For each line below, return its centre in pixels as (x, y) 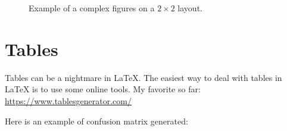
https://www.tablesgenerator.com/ (68, 100)
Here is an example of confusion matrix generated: (96, 121)
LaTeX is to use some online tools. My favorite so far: (103, 89)
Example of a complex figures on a (92, 8)
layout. (190, 8)
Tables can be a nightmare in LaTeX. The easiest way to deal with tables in (143, 77)
